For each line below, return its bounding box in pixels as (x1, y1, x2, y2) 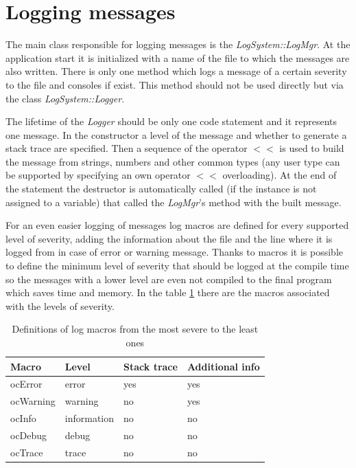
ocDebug (10, 427, 47, 442)
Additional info (187, 359, 260, 373)
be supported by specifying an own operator (5, 168, 191, 182)
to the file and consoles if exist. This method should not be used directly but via (5, 77, 344, 91)
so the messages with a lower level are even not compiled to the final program (5, 271, 332, 286)
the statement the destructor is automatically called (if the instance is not (5, 181, 317, 196)
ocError (10, 377, 43, 391)
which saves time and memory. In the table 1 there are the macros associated (5, 285, 330, 300)
